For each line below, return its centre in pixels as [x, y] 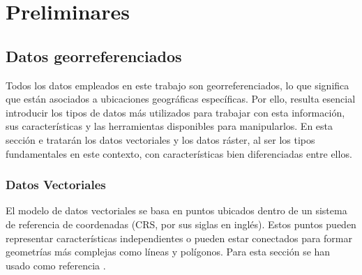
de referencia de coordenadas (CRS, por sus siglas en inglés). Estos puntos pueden [181, 224]
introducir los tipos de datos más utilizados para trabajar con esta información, [175, 112]
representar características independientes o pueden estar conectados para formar [179, 238]
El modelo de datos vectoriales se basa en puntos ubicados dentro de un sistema [176, 210]
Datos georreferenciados [94, 55]
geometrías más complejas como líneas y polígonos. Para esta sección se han [168, 252]
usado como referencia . [56, 265]
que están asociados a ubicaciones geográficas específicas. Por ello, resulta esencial [181, 99]
